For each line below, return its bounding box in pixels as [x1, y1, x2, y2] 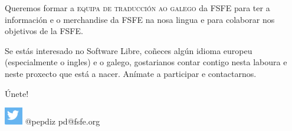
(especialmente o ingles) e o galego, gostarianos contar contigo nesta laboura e [5, 56, 287, 68]
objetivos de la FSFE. [5, 25, 83, 37]
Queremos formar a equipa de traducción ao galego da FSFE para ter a [5, 2, 270, 14]
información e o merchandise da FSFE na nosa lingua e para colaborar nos [5, 13, 275, 25]
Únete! [5, 87, 29, 99]
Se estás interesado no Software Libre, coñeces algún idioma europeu [5, 44, 252, 56]
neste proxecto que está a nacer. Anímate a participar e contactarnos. [5, 67, 257, 79]
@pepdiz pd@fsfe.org [25, 115, 100, 127]
